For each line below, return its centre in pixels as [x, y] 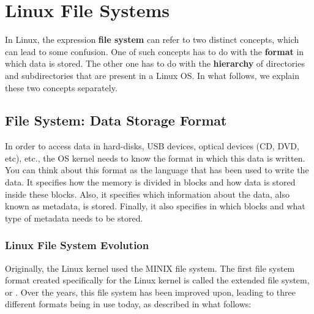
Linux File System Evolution [77, 245]
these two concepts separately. [61, 87]
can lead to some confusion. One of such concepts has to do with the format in [155, 51]
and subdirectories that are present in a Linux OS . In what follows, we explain [152, 75]
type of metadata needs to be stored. [74, 218]
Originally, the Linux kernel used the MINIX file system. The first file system [150, 268]
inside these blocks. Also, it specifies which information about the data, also [147, 194]
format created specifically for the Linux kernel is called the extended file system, [157, 280]
